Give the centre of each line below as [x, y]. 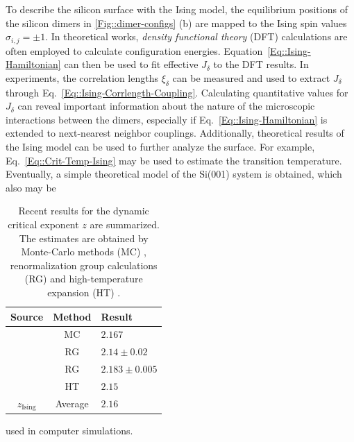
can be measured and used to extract [251, 77]
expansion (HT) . [84, 292]
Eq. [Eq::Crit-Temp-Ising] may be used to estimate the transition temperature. [174, 160]
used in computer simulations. [69, 430]
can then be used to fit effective [131, 64]
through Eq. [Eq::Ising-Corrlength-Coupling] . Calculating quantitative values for [177, 92]
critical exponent [43, 224]
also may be [31, 187]
